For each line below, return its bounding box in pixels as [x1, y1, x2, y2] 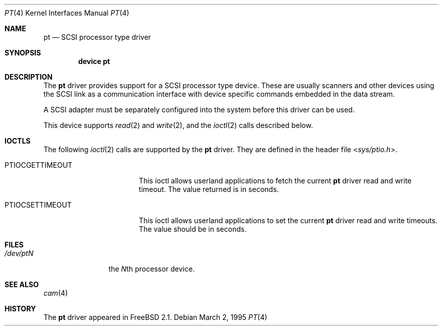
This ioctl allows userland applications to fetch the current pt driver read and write [139, 176, 412, 185]
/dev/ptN [5, 249, 34, 257]
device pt [78, 57, 110, 65]
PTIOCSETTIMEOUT [5, 201, 72, 209]
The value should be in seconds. [139, 225, 247, 233]
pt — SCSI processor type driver [43, 33, 151, 41]
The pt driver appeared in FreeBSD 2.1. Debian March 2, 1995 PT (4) [43, 313, 268, 321]
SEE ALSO [5, 280, 39, 289]
